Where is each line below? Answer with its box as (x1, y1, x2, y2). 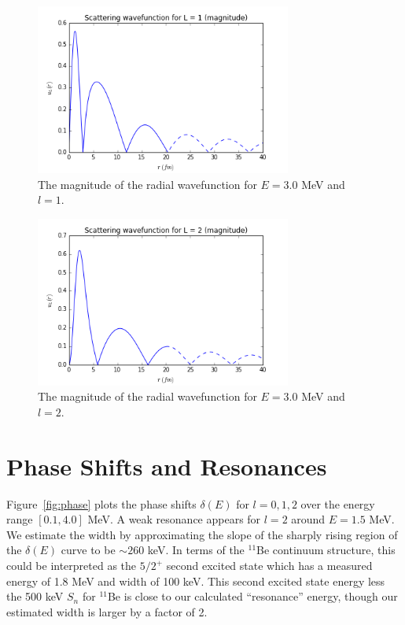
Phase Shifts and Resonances (6, 449, 327, 482)
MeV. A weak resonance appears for (87, 511, 261, 527)
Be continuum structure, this (256, 542, 396, 558)
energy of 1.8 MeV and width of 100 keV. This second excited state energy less (6, 572, 385, 589)
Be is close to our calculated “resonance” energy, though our (107, 588, 398, 605)
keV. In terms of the (147, 542, 245, 558)
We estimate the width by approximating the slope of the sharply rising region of (6, 526, 398, 542)
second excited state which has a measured (166, 557, 373, 574)
